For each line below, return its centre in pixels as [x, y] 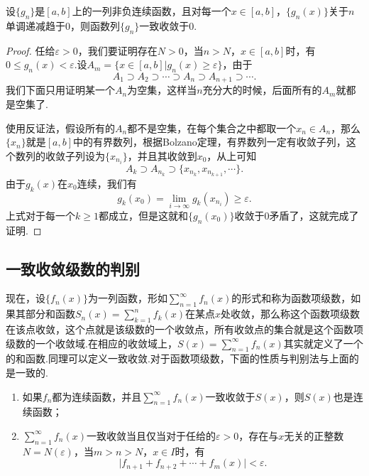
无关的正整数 [314, 435]
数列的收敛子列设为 [60, 155]
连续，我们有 [107, 183]
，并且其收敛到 [162, 155]
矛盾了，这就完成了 [314, 215]
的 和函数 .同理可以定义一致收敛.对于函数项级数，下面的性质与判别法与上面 [177, 358]
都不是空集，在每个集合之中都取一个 [212, 128]
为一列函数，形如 [128, 298]
